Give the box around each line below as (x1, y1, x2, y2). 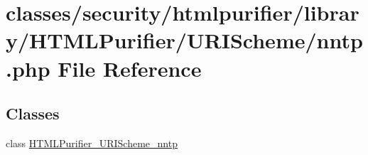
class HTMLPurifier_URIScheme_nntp (6, 135, 178, 150)
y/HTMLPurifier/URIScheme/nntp (6, 26, 363, 55)
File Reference (58, 53, 202, 82)
